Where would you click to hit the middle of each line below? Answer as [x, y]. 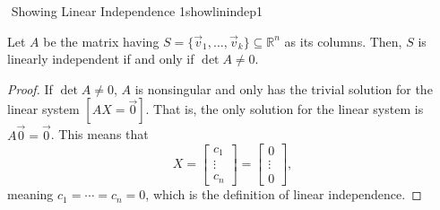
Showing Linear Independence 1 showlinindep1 [137, 11]
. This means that [99, 134]
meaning [30, 194]
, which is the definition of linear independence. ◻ [284, 194]
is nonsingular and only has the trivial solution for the [284, 88]
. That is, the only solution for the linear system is [285, 109]
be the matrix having [101, 41]
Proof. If [30, 88]
